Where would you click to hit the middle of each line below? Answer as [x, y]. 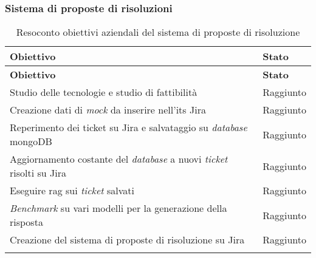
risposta [26, 222]
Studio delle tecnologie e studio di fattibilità [104, 92]
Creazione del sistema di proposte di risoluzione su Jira [127, 240]
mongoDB [31, 141]
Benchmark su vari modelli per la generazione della [118, 208]
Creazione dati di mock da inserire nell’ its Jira [108, 110]
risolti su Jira [38, 173]
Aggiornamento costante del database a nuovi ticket [119, 159]
